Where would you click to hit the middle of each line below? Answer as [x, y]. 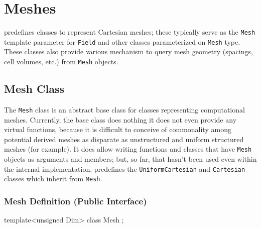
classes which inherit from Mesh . [53, 179]
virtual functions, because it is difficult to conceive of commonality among [118, 129]
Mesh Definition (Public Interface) [76, 201]
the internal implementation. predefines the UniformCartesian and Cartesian [125, 168]
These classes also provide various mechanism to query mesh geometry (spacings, [128, 51]
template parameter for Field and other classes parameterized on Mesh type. [122, 41]
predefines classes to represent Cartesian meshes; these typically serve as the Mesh [130, 32]
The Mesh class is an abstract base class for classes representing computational [124, 109]
